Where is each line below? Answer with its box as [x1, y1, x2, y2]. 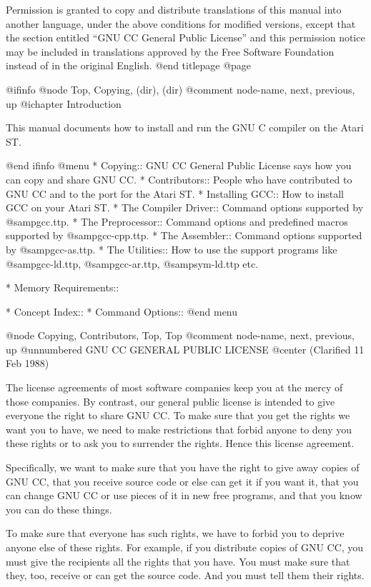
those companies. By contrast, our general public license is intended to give [6, 393, 335, 408]
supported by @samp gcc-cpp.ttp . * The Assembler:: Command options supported [6, 228, 362, 243]
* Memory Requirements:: [6, 280, 119, 295]
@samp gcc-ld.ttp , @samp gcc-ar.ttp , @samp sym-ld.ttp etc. [6, 256, 259, 271]
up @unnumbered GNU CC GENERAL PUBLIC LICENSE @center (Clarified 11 [6, 341, 365, 356]
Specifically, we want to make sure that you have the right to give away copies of [6, 460, 360, 475]
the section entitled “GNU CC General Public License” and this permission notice [6, 30, 365, 45]
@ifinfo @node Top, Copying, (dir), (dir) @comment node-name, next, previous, [6, 81, 355, 96]
